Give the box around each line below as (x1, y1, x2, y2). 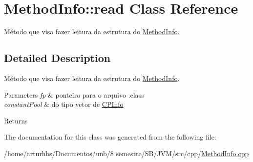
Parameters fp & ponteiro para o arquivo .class (4, 89, 144, 100)
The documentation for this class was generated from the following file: (4, 132, 216, 142)
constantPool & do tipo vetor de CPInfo (4, 99, 124, 109)
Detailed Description (4, 50, 111, 65)
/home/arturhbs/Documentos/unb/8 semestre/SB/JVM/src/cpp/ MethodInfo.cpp (4, 148, 249, 158)
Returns (4, 115, 28, 125)
